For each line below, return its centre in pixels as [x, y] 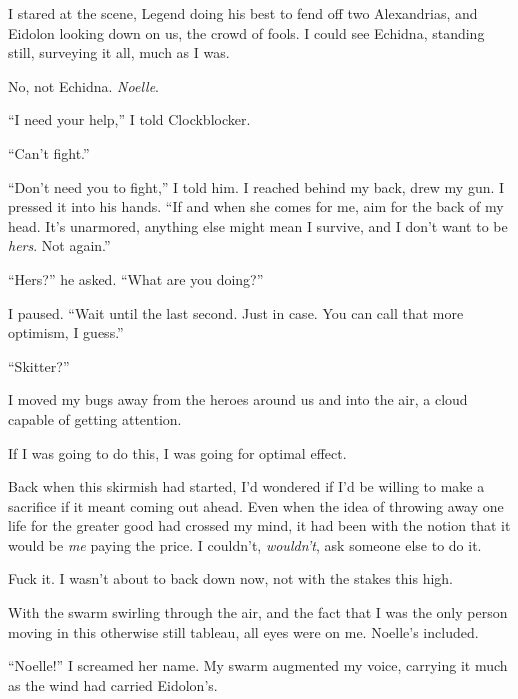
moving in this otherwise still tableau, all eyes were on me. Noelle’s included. [243, 631]
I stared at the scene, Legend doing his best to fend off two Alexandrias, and [243, 13]
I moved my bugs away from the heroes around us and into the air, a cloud [238, 399]
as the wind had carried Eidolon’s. [113, 684]
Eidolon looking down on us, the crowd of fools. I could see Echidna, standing [246, 32]
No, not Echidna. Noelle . [83, 85]
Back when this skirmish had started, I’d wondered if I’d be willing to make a [246, 486]
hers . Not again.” [59, 245]
